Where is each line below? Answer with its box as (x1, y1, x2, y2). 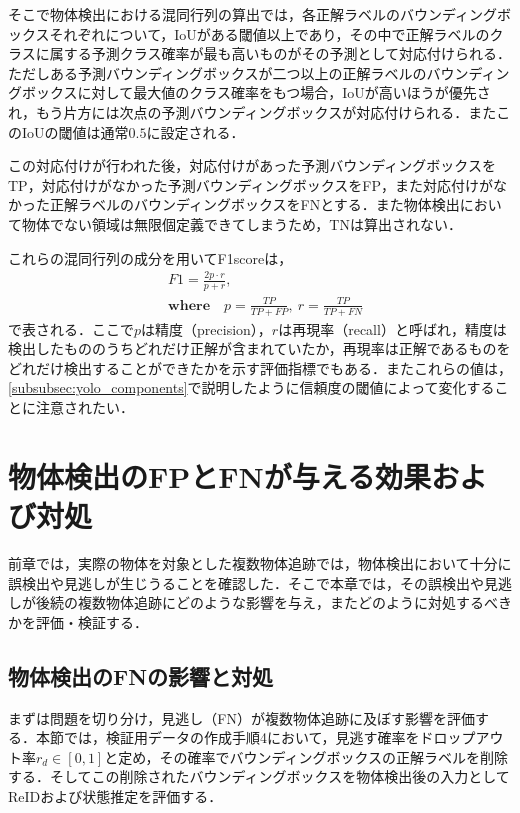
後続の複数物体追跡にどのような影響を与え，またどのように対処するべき (35, 592, 512, 613)
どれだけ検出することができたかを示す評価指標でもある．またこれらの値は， (8, 357, 512, 378)
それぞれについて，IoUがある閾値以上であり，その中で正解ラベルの (49, 23, 490, 44)
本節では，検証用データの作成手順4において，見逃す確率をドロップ (35, 727, 476, 748)
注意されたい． (35, 397, 134, 418)
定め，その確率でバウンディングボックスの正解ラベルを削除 (118, 746, 509, 767)
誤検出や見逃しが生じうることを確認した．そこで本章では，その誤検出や (8, 572, 484, 593)
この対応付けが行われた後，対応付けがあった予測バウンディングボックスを (8, 155, 496, 176)
